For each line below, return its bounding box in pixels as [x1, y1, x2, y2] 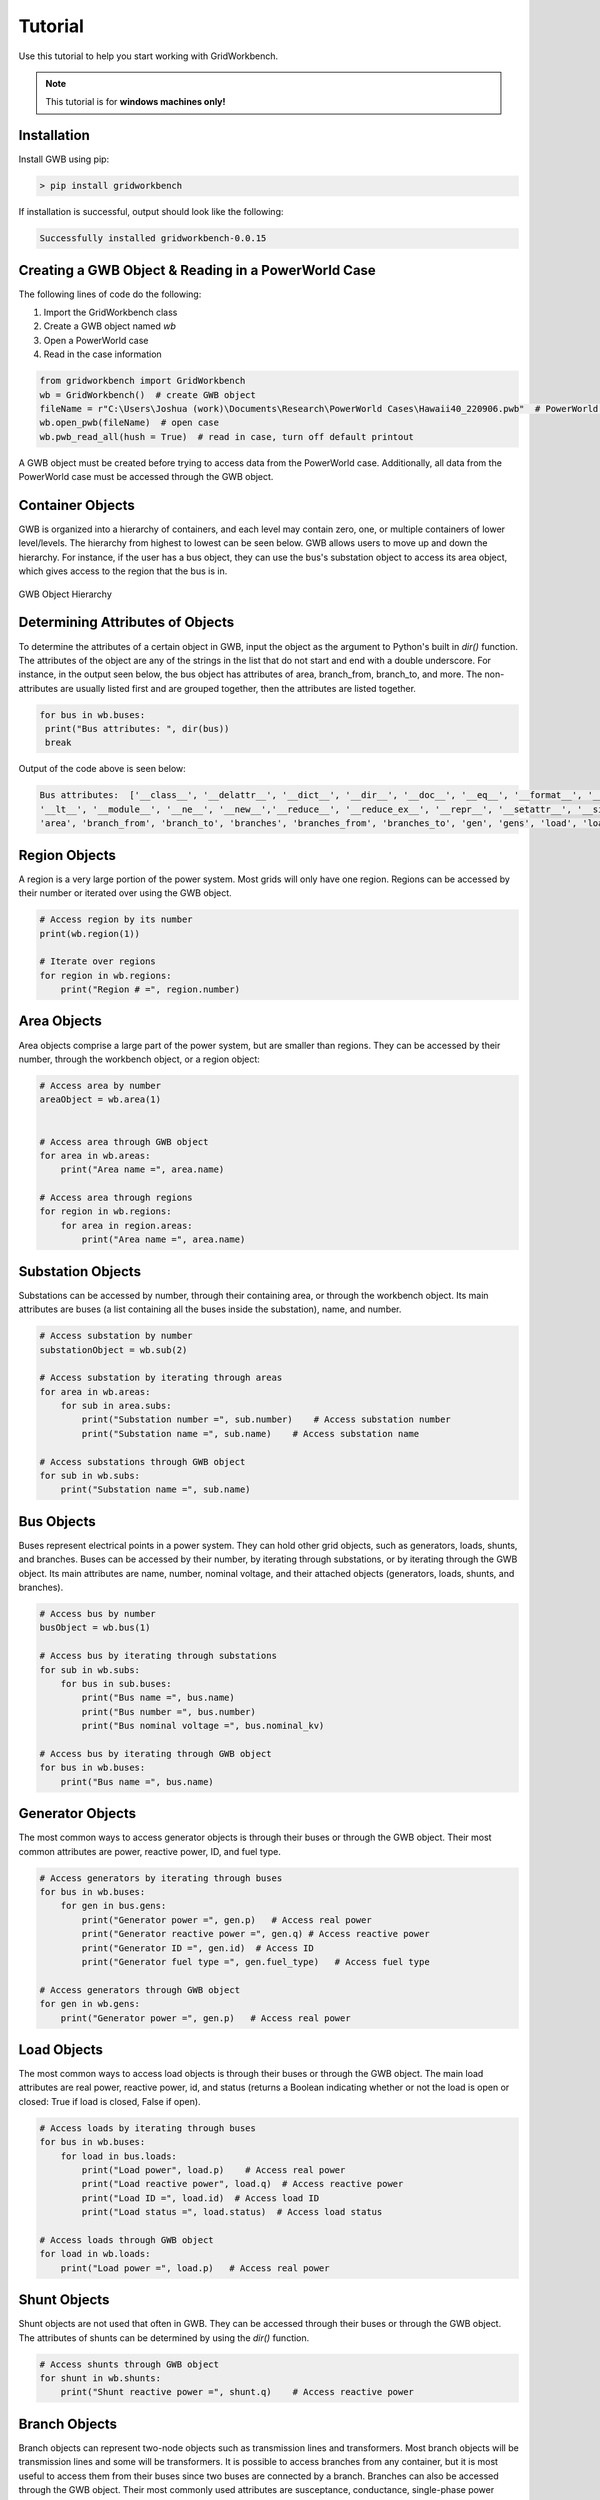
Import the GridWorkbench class [43, 306, 178, 319]
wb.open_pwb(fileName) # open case [39, 417, 220, 429]
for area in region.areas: [60, 1220, 194, 1231]
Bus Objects [18, 1513, 96, 1530]
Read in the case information [43, 348, 162, 360]
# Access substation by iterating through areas [39, 1372, 283, 1384]
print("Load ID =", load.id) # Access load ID [81, 2192, 320, 2204]
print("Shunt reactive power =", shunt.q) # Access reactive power [60, 2386, 415, 2398]
